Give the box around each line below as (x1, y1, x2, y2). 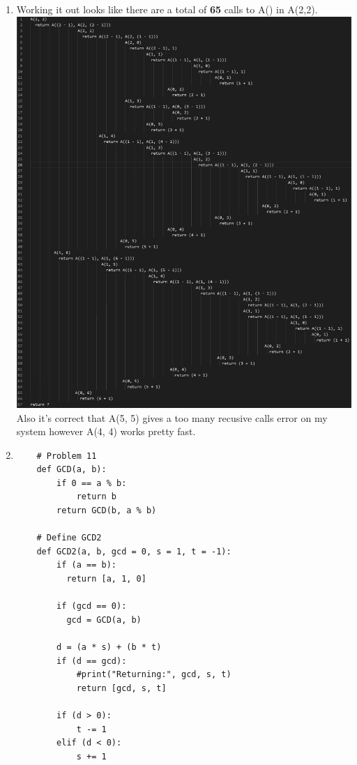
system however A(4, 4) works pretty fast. (16, 424, 196, 439)
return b (76, 492, 116, 502)
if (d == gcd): (56, 656, 127, 666)
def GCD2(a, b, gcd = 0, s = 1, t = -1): (36, 546, 231, 556)
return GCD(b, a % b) (56, 506, 157, 516)
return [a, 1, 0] (66, 574, 146, 584)
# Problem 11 (36, 450, 97, 461)
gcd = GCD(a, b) (66, 614, 142, 625)
